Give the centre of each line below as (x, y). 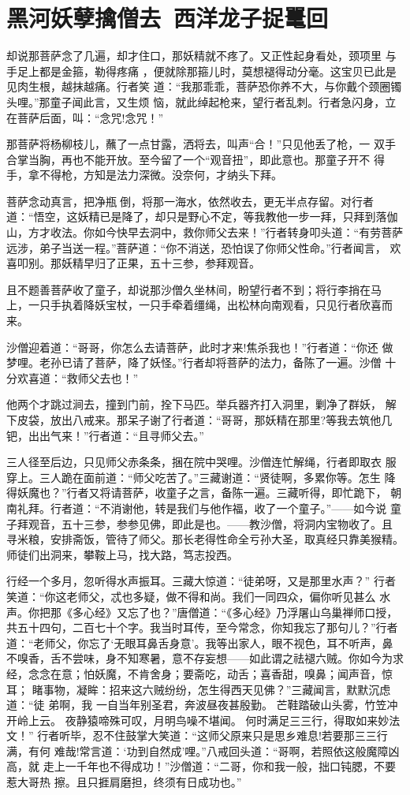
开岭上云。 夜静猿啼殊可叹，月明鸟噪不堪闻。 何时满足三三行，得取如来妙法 (203, 720)
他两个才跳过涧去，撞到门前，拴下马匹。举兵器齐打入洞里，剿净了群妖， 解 (201, 404)
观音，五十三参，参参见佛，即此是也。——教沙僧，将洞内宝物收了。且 (210, 523)
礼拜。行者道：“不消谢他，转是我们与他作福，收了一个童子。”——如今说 (202, 508)
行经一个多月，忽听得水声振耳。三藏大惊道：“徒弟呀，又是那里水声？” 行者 (201, 581)
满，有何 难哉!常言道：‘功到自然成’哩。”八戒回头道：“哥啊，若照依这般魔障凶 (203, 750)
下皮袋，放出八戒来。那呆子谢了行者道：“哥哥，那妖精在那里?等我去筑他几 (199, 420)
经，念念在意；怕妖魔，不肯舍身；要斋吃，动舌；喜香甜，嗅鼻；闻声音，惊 (199, 673)
